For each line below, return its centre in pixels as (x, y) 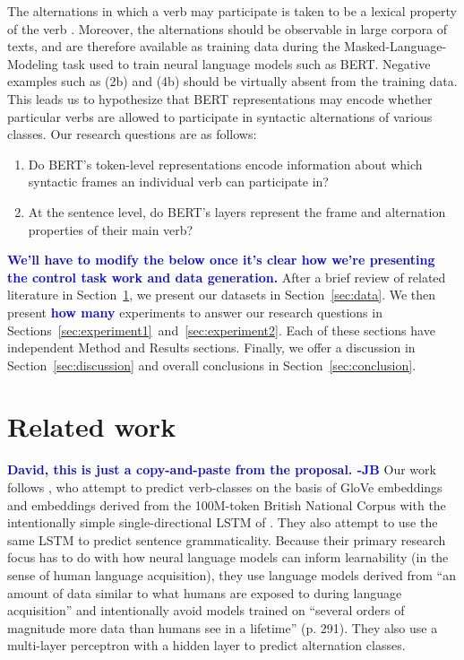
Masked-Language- (395, 46)
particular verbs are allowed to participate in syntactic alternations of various (220, 116)
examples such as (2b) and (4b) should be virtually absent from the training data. (232, 81)
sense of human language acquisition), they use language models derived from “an (232, 574)
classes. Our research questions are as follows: (132, 134)
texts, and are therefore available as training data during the (174, 46)
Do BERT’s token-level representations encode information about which (225, 164)
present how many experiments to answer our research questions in (195, 312)
